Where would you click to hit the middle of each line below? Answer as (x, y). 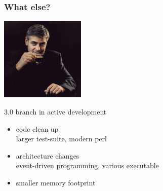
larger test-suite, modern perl (61, 139)
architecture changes (48, 155)
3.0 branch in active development (55, 111)
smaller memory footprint (56, 182)
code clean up (37, 128)
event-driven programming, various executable (87, 165)
